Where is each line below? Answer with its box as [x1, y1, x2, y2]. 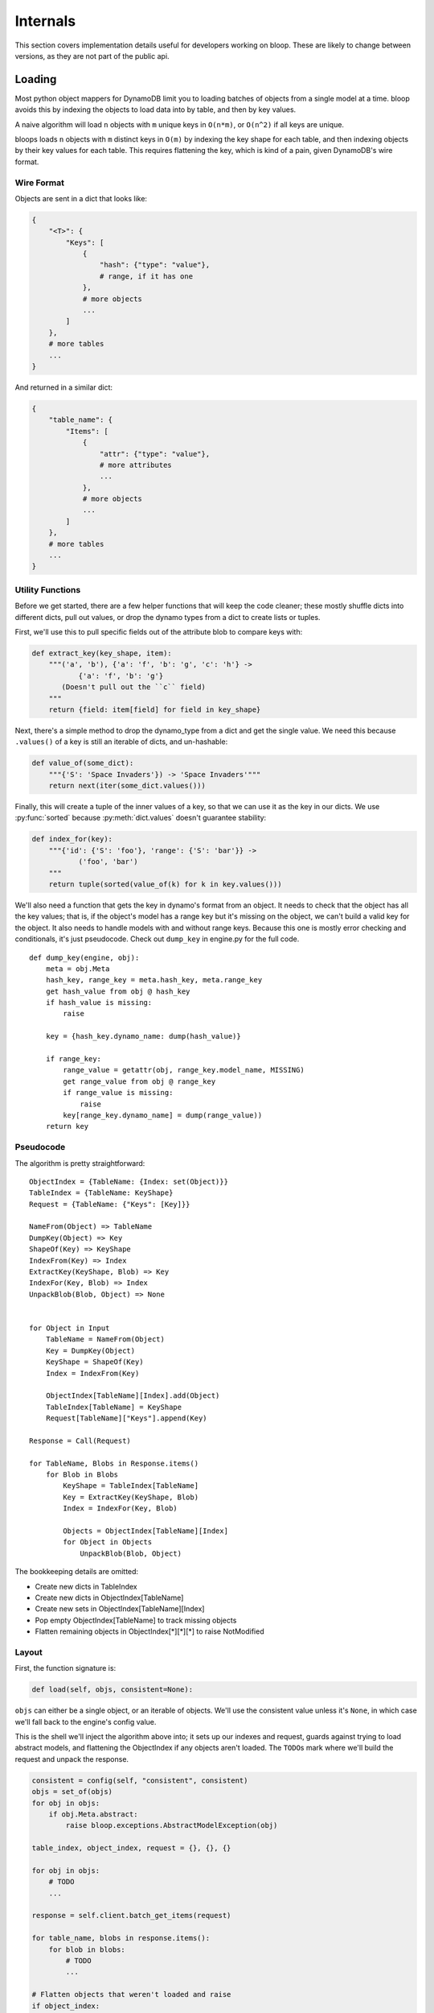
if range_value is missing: [63, 1088, 174, 1097]
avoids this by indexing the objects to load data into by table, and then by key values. [14, 105, 297, 114]
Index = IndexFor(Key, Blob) [63, 1504, 178, 1513]
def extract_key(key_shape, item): [31, 648, 172, 658]
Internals [14, 12, 76, 30]
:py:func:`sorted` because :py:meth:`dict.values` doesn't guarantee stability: [14, 813, 267, 823]
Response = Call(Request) [29, 1436, 132, 1445]
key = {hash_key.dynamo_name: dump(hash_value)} [45, 1031, 241, 1041]
